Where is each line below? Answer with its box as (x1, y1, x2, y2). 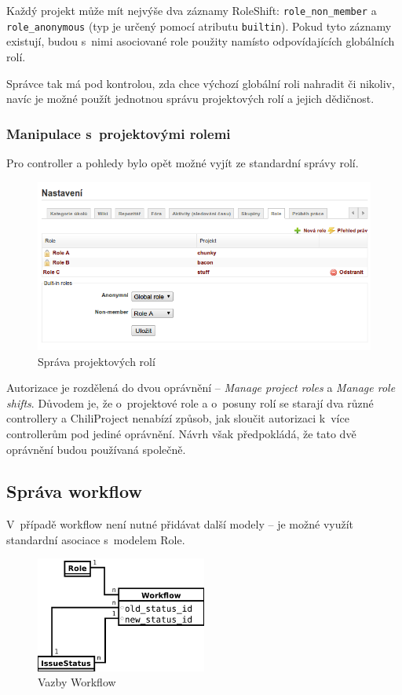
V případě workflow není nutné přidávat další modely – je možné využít (6, 516, 354, 532)
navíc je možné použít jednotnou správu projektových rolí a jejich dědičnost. (6, 90, 375, 107)
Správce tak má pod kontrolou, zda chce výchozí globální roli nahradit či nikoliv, (6, 75, 395, 91)
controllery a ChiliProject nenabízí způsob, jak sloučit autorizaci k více (6, 410, 349, 426)
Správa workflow (6, 479, 142, 503)
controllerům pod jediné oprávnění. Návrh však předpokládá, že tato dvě (6, 425, 356, 441)
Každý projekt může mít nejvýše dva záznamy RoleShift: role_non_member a (6, 2, 377, 18)
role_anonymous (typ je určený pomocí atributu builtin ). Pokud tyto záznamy (6, 17, 392, 34)
